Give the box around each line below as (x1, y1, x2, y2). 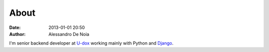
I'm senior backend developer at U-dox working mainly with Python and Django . (9, 40, 174, 46)
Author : (9, 31, 26, 37)
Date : (9, 25, 21, 30)
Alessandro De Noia (48, 31, 90, 37)
